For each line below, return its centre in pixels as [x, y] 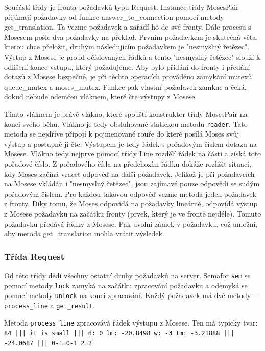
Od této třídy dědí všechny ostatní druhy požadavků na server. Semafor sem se [127, 275]
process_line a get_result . [50, 305]
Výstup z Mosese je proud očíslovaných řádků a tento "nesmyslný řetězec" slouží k [132, 56]
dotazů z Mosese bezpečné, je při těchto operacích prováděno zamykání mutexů [128, 77]
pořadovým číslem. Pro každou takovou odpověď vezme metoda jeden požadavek [130, 193]
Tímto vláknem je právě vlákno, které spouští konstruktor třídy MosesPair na [126, 113]
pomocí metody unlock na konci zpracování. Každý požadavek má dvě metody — [132, 295]
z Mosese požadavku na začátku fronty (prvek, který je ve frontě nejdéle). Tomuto [133, 213]
